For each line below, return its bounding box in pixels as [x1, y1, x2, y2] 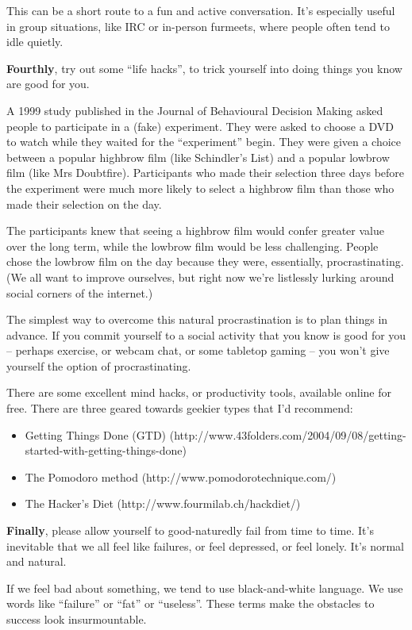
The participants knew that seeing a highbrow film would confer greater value [6, 222, 384, 239]
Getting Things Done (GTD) [25, 426, 167, 443]
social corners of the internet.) [6, 284, 153, 301]
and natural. [6, 553, 67, 570]
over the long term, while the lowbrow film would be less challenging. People [6, 237, 379, 254]
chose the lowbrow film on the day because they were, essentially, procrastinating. [6, 253, 404, 270]
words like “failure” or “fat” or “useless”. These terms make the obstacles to [6, 595, 375, 612]
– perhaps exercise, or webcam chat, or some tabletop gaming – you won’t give [6, 342, 390, 359]
